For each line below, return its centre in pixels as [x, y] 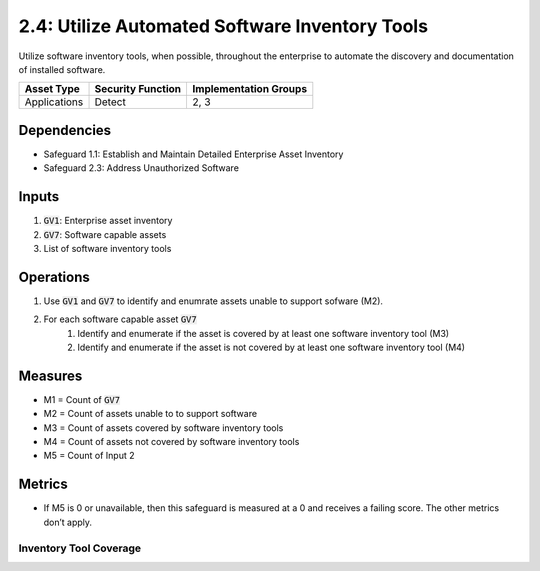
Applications [54, 102]
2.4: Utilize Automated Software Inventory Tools [223, 26]
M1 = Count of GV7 [81, 399]
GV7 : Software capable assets [105, 234]
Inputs [39, 196]
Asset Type [52, 89]
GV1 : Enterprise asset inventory [108, 221]
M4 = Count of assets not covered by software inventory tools [171, 442]
